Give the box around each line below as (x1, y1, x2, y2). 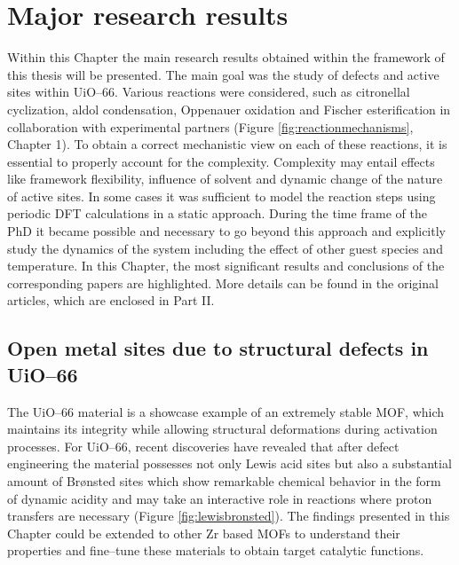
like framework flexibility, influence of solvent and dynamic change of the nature (7, 169, 443, 188)
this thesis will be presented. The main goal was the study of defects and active (7, 65, 439, 83)
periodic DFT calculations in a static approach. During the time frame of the (7, 204, 428, 223)
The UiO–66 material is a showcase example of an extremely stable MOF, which (7, 402, 445, 420)
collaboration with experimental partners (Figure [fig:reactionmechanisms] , (7, 117, 414, 136)
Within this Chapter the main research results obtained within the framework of (7, 48, 445, 67)
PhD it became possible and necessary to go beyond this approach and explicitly (7, 222, 446, 240)
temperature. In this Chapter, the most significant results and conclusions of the (7, 256, 445, 275)
